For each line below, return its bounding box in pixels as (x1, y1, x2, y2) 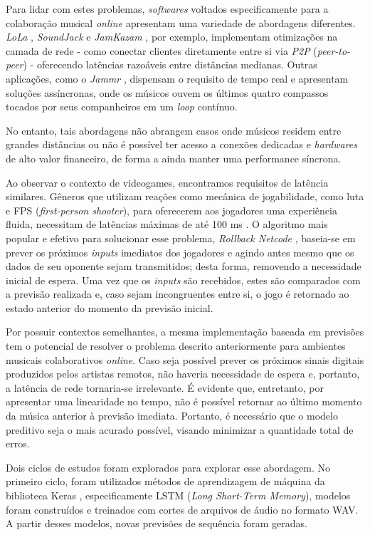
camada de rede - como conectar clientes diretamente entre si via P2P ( (6, 43, 317, 58)
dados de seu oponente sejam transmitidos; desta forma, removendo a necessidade (6, 259, 361, 274)
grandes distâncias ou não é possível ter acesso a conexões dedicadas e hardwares (6, 137, 357, 152)
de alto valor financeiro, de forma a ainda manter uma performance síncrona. (6, 150, 342, 165)
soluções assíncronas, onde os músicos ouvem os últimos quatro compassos (6, 85, 329, 100)
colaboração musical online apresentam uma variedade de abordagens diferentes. (6, 15, 356, 30)
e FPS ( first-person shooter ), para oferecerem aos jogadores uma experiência (6, 202, 337, 217)
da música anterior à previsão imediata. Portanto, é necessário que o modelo (6, 408, 338, 423)
